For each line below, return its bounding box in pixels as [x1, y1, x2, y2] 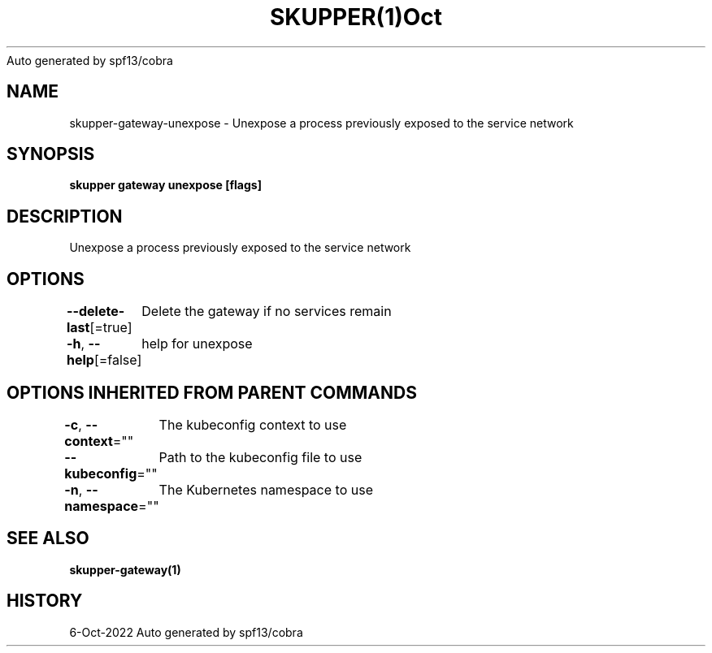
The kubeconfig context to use [158, 416, 347, 433]
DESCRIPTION [7, 205, 123, 227]
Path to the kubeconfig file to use [158, 448, 363, 465]
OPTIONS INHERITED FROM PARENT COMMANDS [7, 382, 417, 403]
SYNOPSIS [7, 144, 95, 165]
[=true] [89, 319, 132, 336]
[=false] [93, 352, 142, 369]
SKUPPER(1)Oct [269, 3, 443, 31]
